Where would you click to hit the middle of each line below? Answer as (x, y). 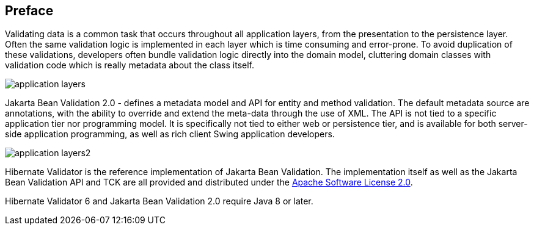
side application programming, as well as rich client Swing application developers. (170, 134)
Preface (29, 11)
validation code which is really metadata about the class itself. (130, 65)
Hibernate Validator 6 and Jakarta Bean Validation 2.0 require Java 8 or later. (159, 201)
